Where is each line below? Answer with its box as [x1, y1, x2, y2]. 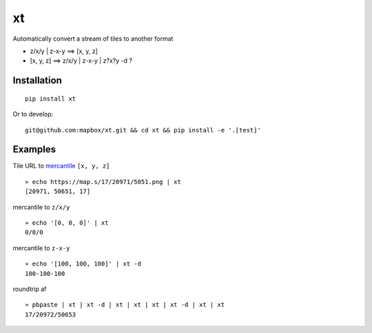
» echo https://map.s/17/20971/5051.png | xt [25, 178, 182, 185]
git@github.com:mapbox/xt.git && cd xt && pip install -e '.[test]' [25, 126, 261, 134]
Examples [12, 143, 56, 155]
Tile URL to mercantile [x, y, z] [12, 162, 110, 170]
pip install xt [25, 94, 76, 103]
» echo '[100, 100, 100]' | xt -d [25, 260, 141, 268]
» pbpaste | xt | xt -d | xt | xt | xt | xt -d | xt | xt [25, 301, 225, 309]
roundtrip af [12, 285, 47, 293]
